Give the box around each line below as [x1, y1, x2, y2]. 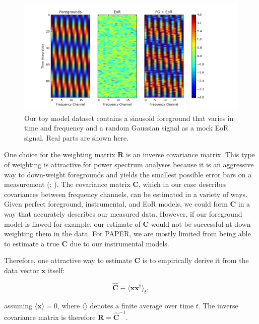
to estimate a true [4, 238, 59, 248]
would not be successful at [151, 218, 232, 229]
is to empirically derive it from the [142, 255, 249, 266]
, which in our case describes [138, 179, 227, 189]
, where [57, 300, 80, 310]
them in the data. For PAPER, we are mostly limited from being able [35, 228, 251, 239]
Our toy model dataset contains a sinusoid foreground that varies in [24, 112, 234, 123]
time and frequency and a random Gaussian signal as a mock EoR [24, 122, 229, 133]
